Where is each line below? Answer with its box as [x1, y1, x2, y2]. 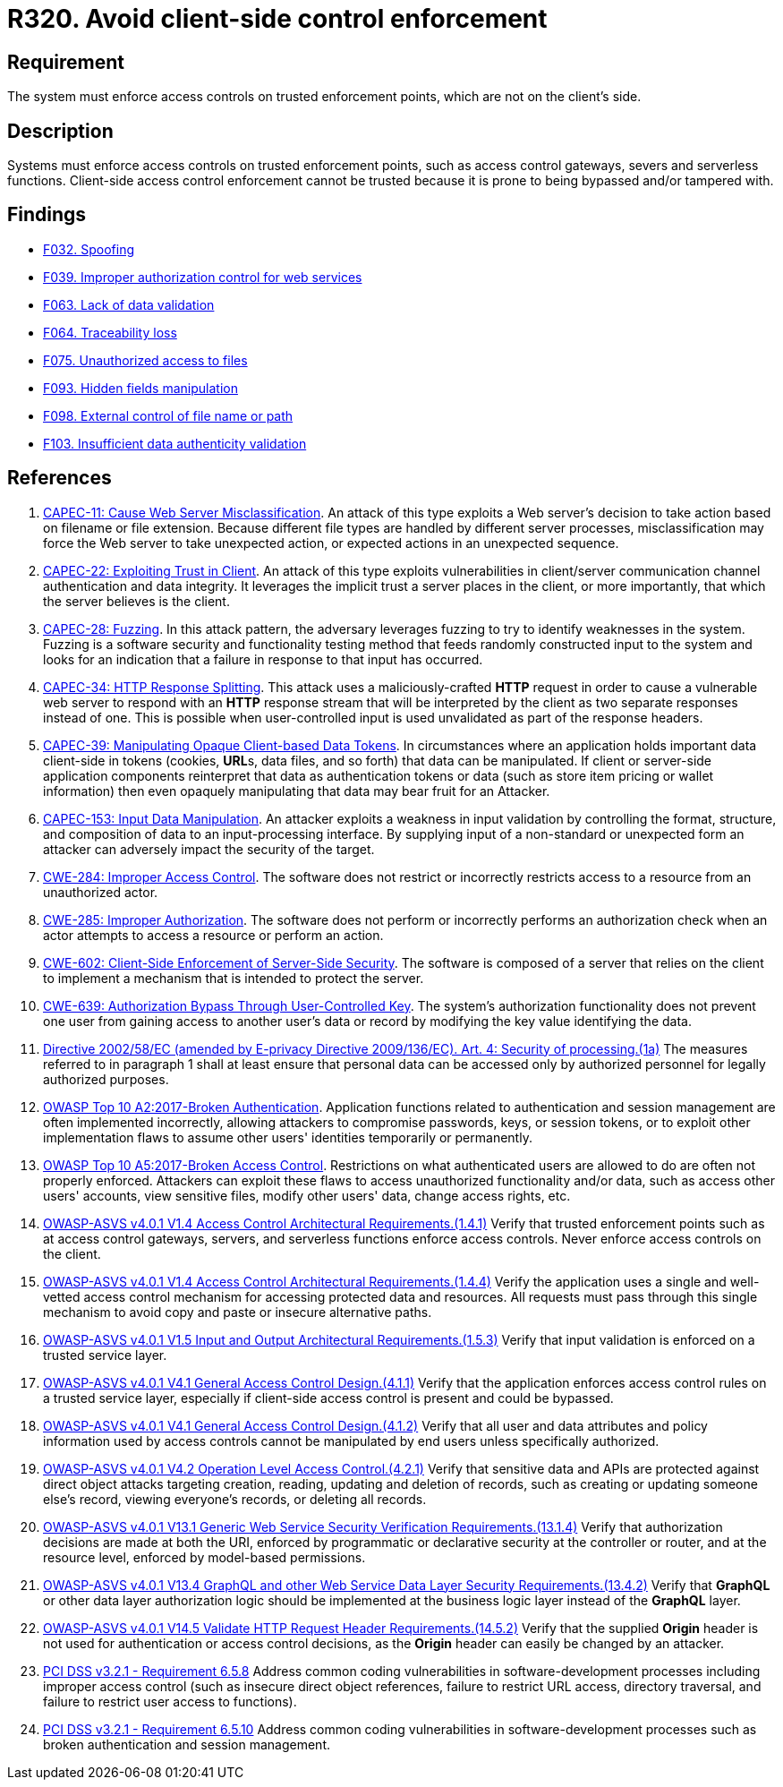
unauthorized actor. [43, 884, 158, 900]
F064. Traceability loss [43, 324, 177, 340]
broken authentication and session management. [43, 1736, 331, 1752]
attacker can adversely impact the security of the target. [43, 841, 375, 857]
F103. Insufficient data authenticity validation [43, 435, 307, 451]
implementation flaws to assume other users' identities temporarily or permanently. [43, 1129, 532, 1145]
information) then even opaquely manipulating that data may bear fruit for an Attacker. [43, 782, 550, 799]
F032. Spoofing [43, 241, 135, 257]
